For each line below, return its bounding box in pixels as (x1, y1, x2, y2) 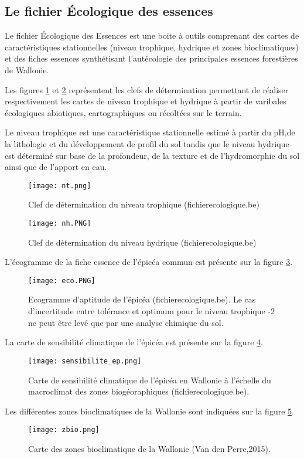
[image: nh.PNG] (28, 219, 91, 227)
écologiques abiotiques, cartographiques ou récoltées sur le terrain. (5, 106, 242, 118)
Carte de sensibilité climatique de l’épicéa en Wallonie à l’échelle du (28, 373, 271, 386)
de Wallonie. (5, 63, 49, 76)
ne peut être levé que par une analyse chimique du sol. (28, 316, 224, 328)
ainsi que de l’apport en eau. (5, 161, 107, 173)
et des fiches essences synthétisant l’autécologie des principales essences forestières (5, 52, 298, 64)
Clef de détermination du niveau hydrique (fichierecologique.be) (28, 236, 257, 248)
